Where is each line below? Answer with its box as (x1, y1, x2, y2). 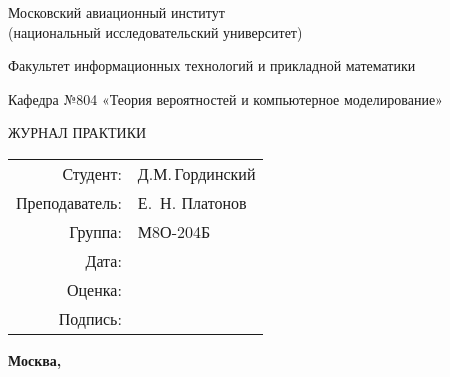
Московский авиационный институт (8, 2, 225, 22)
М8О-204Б (137, 219, 211, 243)
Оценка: (66, 277, 122, 301)
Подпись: (58, 306, 122, 330)
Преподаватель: (16, 190, 122, 214)
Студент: (62, 161, 122, 185)
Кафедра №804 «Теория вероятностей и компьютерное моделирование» (8, 88, 443, 109)
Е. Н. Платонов (137, 190, 247, 214)
